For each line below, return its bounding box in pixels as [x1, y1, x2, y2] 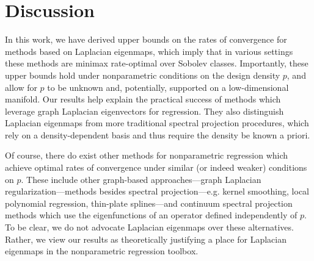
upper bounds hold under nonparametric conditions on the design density [5, 68, 280, 81]
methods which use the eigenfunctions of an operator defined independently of [5, 209, 298, 221]
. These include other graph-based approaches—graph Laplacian [21, 173, 261, 185]
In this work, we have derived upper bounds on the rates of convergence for [5, 33, 287, 46]
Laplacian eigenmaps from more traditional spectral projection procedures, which [5, 116, 309, 129]
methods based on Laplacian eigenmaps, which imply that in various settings [5, 45, 293, 57]
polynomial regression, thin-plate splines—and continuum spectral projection [5, 196, 293, 209]
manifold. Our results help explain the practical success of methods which [5, 93, 281, 105]
